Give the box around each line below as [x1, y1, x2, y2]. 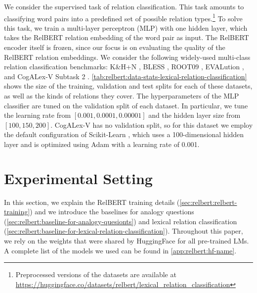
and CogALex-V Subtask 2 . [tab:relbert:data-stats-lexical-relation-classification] [4, 71, 247, 81]
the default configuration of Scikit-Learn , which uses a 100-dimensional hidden [4, 129, 244, 140]
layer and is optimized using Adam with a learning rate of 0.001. [4, 139, 200, 149]
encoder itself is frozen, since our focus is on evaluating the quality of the [4, 42, 225, 52]
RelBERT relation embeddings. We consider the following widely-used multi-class [4, 51, 251, 62]
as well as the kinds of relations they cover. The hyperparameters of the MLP [4, 91, 239, 100]
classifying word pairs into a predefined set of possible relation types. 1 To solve [4, 11, 243, 23]
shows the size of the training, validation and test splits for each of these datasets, [4, 81, 253, 91]
